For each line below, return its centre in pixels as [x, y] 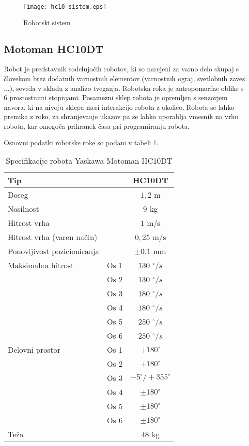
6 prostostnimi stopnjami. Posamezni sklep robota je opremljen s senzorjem [116, 97]
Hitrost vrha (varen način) [53, 237]
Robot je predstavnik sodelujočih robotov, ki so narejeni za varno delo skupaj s [121, 69]
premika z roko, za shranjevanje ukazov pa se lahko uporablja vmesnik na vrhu [121, 116]
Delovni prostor [34, 350]
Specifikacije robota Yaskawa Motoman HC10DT [89, 161]
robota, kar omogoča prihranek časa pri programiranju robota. [97, 126]
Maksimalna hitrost [41, 265]
